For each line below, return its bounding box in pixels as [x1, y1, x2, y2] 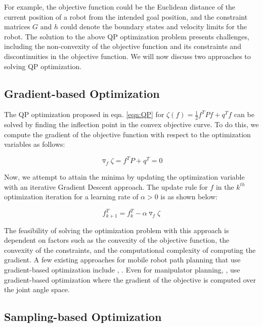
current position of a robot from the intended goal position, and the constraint [4, 11, 248, 22]
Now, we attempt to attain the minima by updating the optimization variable [4, 171, 245, 182]
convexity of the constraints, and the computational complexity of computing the [4, 244, 256, 255]
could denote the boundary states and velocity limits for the [60, 21, 247, 32]
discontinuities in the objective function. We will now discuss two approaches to [4, 50, 251, 61]
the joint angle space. [4, 284, 70, 295]
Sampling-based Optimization [4, 309, 162, 324]
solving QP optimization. [4, 61, 82, 71]
